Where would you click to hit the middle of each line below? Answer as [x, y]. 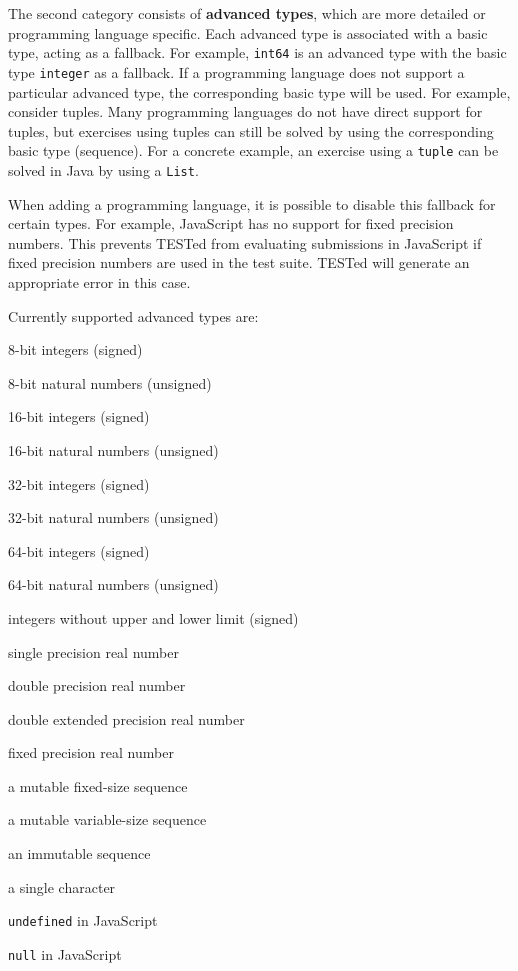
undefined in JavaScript [83, 920]
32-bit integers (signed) [79, 483]
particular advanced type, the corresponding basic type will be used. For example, [259, 91]
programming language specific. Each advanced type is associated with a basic [248, 32]
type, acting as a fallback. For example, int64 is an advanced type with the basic [257, 52]
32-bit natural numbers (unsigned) [113, 517]
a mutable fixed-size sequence [98, 785]
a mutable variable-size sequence [107, 819]
